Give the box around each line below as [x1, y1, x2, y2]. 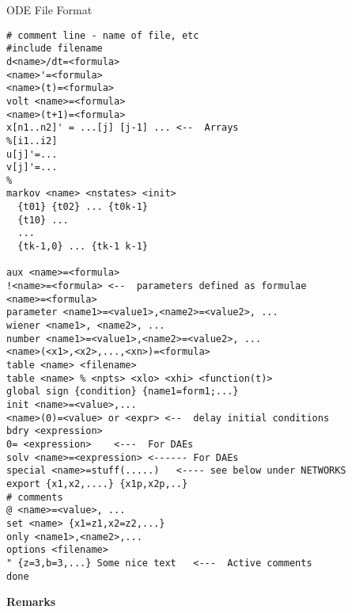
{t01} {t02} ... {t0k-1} [17, 201, 148, 213]
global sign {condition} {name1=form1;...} [6, 386, 239, 398]
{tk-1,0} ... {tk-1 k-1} [17, 241, 148, 253]
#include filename [6, 43, 103, 55]
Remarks [6, 593, 56, 610]
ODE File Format [6, 2, 93, 17]
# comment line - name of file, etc [6, 29, 199, 41]
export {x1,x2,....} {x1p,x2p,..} [6, 478, 188, 489]
